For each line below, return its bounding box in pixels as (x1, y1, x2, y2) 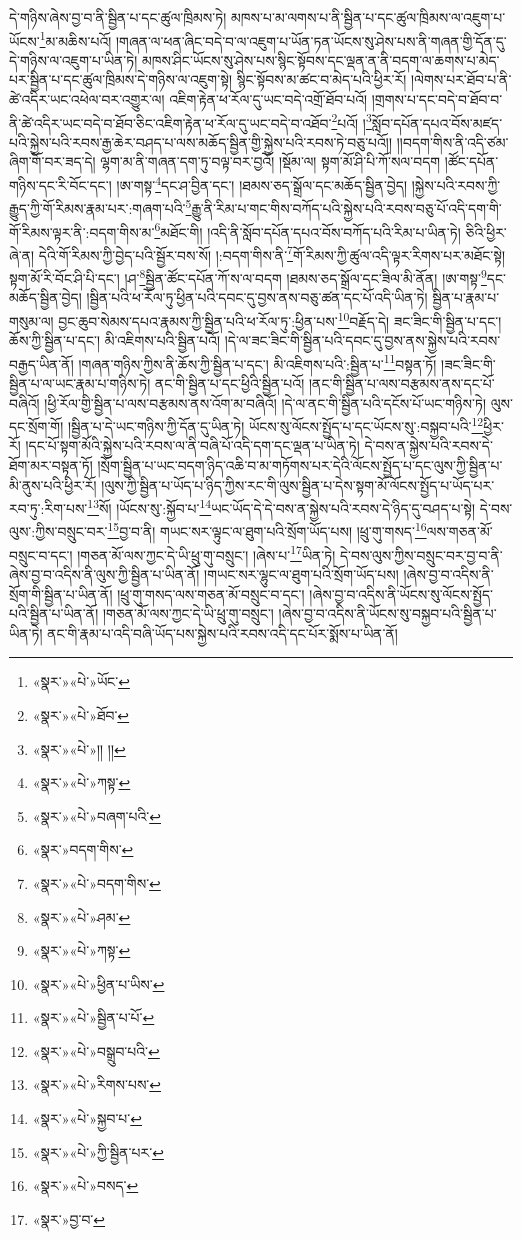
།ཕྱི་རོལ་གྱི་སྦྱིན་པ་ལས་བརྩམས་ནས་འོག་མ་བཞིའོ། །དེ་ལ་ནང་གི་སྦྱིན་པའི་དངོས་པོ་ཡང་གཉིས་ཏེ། (44, 392, 487, 413)
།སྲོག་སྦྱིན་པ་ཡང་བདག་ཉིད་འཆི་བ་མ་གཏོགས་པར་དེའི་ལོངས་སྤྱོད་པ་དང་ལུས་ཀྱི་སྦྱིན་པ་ (97, 455, 503, 476)
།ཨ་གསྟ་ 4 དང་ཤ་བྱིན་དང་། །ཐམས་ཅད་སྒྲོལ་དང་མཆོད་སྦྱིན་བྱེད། (116, 172, 408, 195)
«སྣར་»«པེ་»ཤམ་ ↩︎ (32, 906, 131, 927)
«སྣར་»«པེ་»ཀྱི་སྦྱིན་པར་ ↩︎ (32, 1141, 164, 1162)
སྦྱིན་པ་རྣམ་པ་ (432, 287, 500, 308)
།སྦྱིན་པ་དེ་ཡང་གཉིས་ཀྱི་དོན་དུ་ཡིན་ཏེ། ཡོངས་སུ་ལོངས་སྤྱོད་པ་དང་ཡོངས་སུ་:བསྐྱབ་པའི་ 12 (67, 413, 484, 436)
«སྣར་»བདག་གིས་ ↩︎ (32, 839, 134, 860)
